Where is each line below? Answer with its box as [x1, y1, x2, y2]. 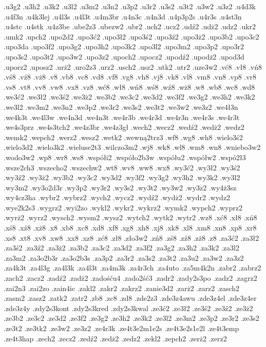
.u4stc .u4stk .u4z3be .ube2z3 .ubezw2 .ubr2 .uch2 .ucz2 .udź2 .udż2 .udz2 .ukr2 [4, 21, 256, 32]
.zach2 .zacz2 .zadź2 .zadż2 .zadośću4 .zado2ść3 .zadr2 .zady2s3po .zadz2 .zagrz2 [4, 273, 257, 283]
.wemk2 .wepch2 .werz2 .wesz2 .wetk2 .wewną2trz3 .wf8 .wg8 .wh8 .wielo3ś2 [4, 131, 243, 142]
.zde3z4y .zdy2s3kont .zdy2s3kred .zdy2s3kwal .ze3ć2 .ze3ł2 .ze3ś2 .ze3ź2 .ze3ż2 [4, 302, 253, 313]
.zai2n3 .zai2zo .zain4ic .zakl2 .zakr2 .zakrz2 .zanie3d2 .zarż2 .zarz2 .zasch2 [4, 282, 240, 293]
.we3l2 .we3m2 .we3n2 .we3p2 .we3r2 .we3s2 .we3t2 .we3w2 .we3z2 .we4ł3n [4, 101, 238, 112]
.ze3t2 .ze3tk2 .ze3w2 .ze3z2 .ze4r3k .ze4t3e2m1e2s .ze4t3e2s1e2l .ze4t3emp [4, 323, 239, 333]
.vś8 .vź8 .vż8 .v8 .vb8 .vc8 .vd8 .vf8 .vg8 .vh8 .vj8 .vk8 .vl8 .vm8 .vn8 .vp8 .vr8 [4, 71, 257, 82]
